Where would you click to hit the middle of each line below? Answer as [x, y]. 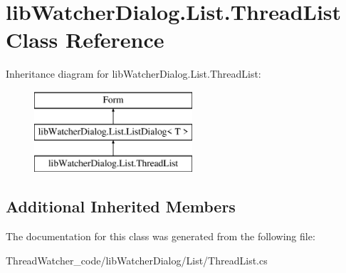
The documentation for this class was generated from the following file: [161, 236]
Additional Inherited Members [121, 206]
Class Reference [85, 40]
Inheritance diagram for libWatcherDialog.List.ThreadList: [133, 74]
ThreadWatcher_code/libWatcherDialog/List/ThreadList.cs [137, 260]
